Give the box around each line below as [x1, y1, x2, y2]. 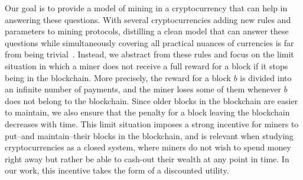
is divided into [240, 71, 292, 83]
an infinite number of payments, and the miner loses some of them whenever [5, 83, 281, 95]
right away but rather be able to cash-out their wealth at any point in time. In [5, 152, 289, 165]
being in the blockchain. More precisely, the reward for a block [5, 71, 231, 83]
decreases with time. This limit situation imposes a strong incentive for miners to [5, 117, 299, 130]
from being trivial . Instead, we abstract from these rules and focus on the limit [5, 48, 294, 60]
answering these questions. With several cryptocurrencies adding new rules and [5, 13, 291, 25]
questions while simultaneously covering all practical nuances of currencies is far [5, 36, 294, 49]
